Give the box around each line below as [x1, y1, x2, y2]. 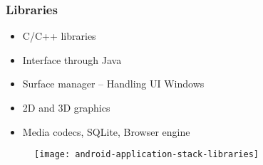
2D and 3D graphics [22, 100, 110, 115]
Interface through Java [22, 52, 122, 67]
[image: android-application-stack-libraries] [34, 149, 259, 160]
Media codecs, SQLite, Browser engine [22, 124, 190, 139]
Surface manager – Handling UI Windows [22, 76, 205, 91]
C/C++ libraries [22, 28, 96, 43]
